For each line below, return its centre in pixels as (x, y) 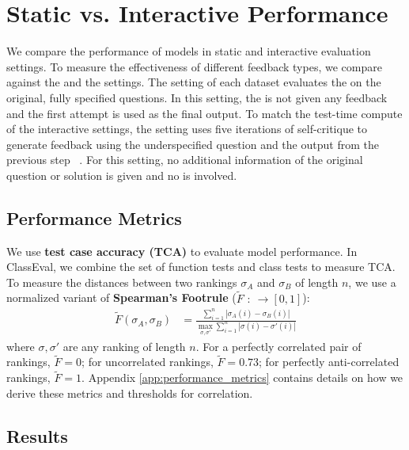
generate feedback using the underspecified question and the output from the (193, 144)
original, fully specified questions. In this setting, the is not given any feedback (197, 97)
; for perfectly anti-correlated (329, 362)
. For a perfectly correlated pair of (278, 346)
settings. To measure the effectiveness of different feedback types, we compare (194, 66)
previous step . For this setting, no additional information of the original (185, 160)
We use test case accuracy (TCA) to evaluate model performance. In (182, 251)
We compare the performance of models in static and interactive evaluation (189, 51)
